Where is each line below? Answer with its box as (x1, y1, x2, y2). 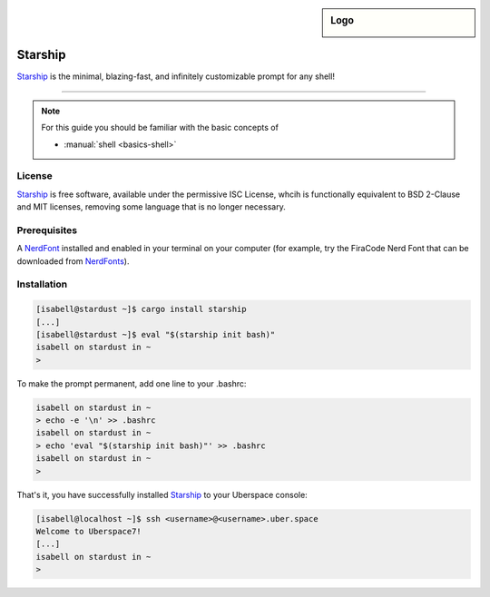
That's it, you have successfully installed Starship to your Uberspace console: (16, 489, 308, 500)
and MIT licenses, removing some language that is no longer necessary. (16, 201, 286, 212)
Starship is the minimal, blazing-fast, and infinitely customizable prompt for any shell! (16, 71, 336, 82)
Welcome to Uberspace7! (35, 526, 142, 536)
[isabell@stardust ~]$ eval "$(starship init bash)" (35, 329, 276, 339)
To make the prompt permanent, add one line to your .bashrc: (16, 377, 247, 389)
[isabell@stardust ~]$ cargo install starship (35, 304, 247, 315)
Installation (16, 278, 68, 290)
